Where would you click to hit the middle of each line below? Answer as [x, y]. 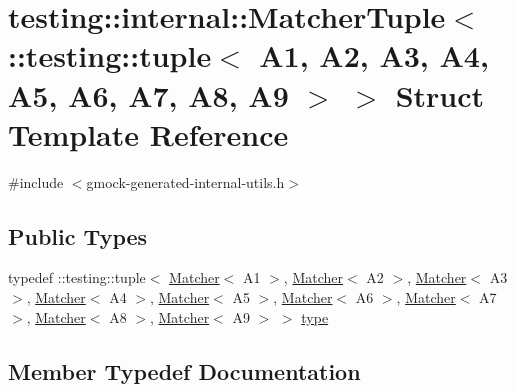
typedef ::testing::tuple [77, 277]
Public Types [78, 235]
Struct [440, 94]
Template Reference [148, 133]
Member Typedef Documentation [184, 370]
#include [36, 181]
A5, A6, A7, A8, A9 [148, 94]
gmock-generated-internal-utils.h [185, 181]
